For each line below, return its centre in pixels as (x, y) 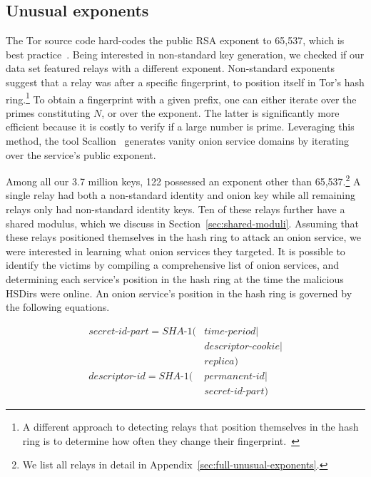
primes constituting (48, 112)
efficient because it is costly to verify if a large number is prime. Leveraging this (180, 127)
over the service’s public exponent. (81, 154)
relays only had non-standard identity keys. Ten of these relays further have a (176, 209)
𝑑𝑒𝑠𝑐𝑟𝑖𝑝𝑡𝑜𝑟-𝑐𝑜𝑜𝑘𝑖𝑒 (242, 346)
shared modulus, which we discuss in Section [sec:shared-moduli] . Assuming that (183, 223)
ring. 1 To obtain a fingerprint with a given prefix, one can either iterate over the (181, 98)
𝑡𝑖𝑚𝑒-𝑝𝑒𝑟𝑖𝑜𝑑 (230, 331)
